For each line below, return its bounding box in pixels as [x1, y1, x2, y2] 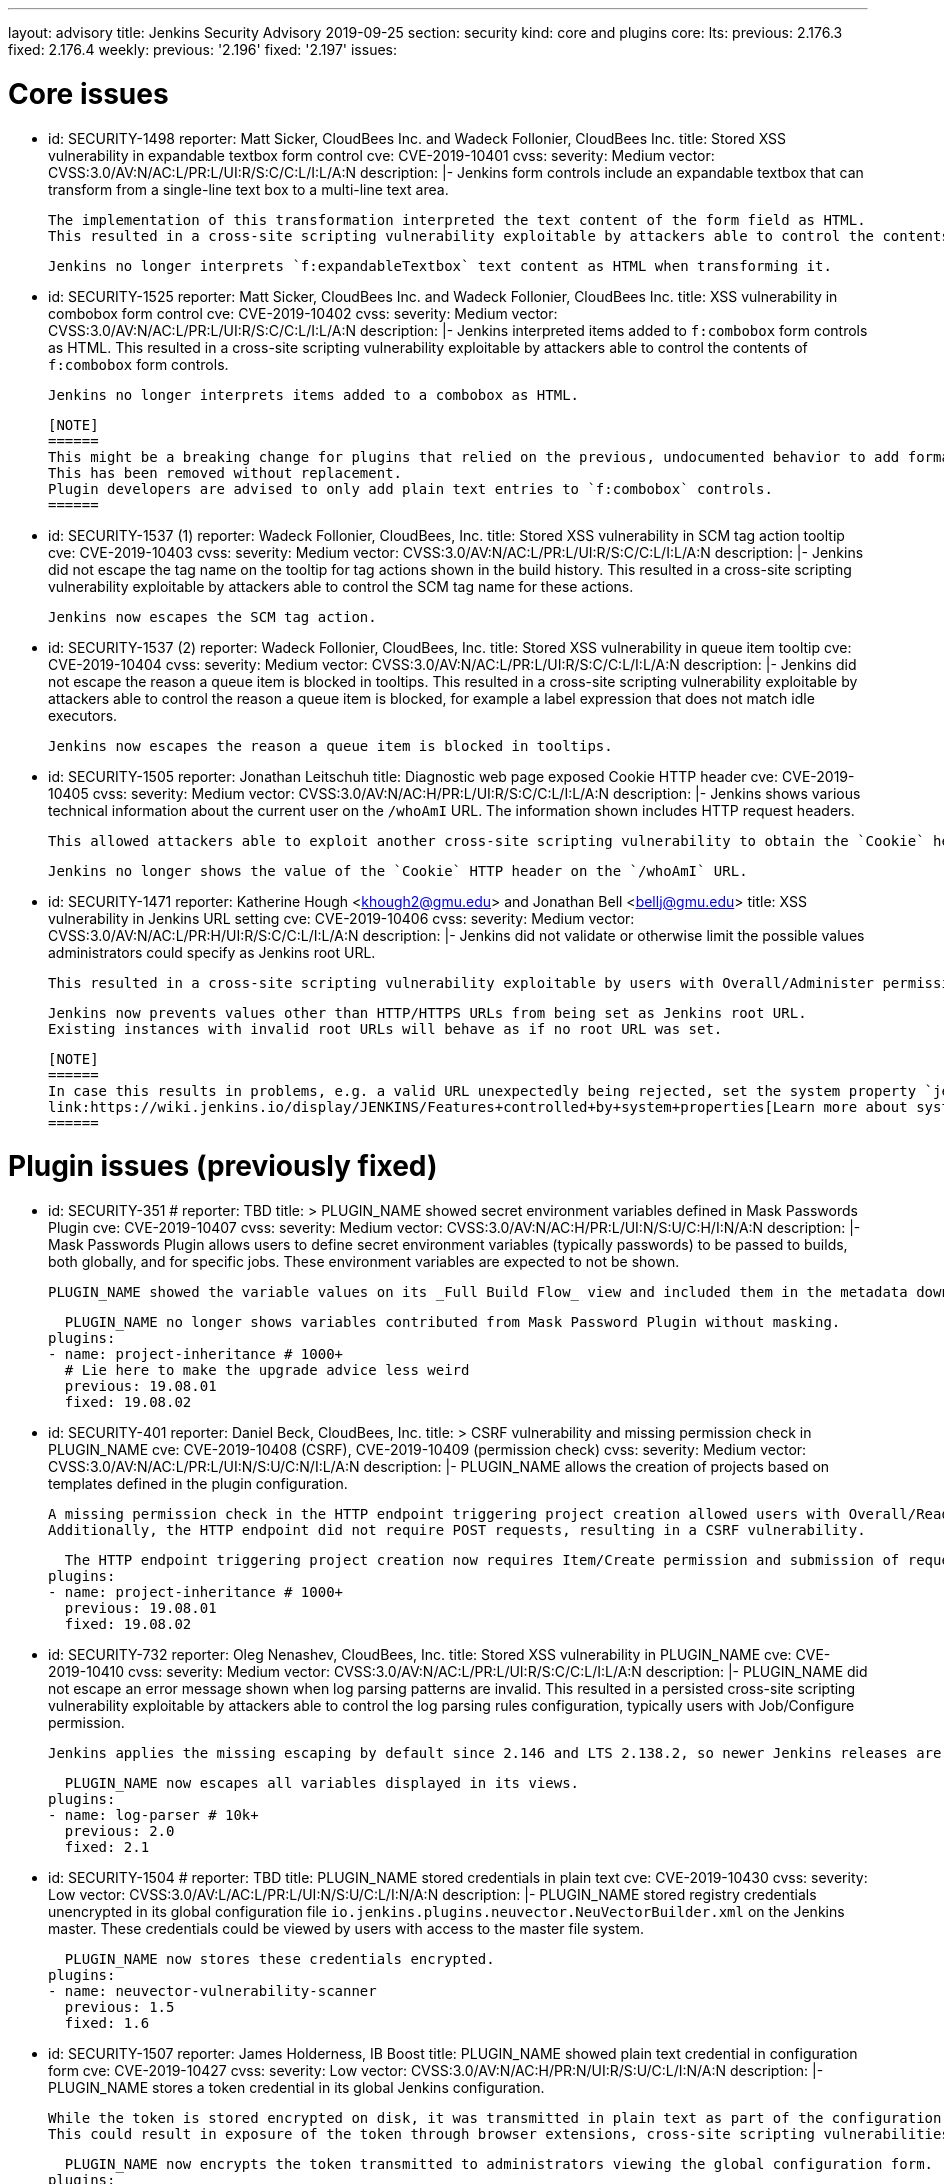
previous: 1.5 [64, 1999, 175, 2015]
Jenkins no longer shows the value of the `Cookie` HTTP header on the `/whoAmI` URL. [48, 862, 748, 879]
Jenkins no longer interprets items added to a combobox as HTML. [48, 386, 580, 403]
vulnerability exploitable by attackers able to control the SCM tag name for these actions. [48, 577, 634, 595]
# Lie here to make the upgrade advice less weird [64, 1362, 470, 1378]
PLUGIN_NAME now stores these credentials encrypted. [64, 1951, 495, 1967]
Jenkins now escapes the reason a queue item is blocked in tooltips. [48, 737, 613, 754]
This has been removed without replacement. [48, 464, 403, 481]
